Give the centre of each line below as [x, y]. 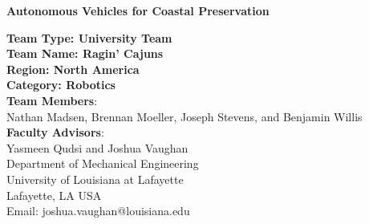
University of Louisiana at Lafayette [95, 179]
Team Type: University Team [89, 37]
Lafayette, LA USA [54, 195]
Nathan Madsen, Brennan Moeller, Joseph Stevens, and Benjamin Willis [184, 116]
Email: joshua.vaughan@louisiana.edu [98, 211]
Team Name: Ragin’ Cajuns [85, 53]
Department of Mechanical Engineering [103, 163]
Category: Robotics [61, 85]
